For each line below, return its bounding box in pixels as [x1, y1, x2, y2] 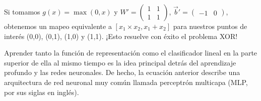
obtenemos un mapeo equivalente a [4, 21, 112, 31]
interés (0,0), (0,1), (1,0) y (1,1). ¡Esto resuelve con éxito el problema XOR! [4, 30, 238, 41]
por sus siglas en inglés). [4, 86, 79, 97]
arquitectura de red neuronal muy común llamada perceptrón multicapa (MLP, [4, 76, 248, 87]
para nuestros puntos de [173, 21, 247, 31]
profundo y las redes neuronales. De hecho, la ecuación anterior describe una [4, 67, 240, 77]
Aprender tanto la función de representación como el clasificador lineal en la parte [4, 47, 257, 58]
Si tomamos [4, 6, 40, 16]
